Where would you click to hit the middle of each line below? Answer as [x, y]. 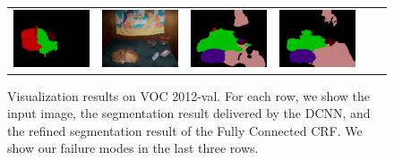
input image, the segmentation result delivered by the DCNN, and [189, 113]
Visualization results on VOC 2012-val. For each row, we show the [189, 95]
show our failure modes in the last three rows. [133, 148]
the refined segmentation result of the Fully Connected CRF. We [185, 130]
